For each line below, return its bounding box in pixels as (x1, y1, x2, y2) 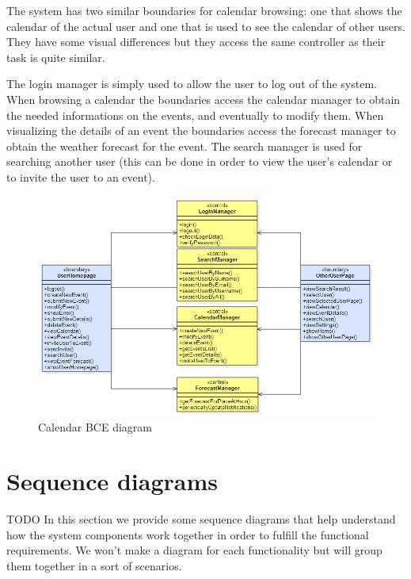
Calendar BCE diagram (38, 418, 152, 435)
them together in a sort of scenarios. (6, 558, 182, 574)
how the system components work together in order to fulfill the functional (6, 526, 369, 543)
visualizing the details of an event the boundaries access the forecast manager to (6, 122, 396, 139)
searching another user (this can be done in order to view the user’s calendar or (6, 153, 393, 170)
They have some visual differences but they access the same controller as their (6, 33, 386, 50)
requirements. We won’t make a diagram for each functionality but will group (6, 542, 382, 558)
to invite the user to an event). (6, 168, 155, 185)
